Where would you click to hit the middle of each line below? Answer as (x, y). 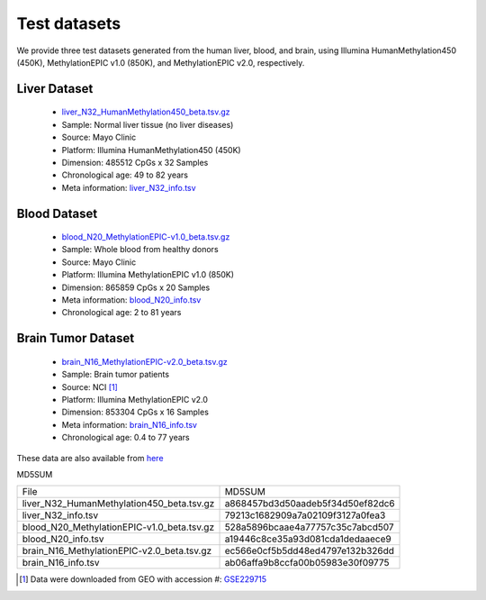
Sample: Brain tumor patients (116, 375)
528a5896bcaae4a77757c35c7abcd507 (310, 527)
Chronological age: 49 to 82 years (125, 175)
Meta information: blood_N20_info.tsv (131, 300)
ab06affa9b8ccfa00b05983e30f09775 (307, 563)
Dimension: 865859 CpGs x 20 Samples (136, 287)
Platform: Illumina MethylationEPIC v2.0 (135, 400)
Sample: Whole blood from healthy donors (140, 250)
